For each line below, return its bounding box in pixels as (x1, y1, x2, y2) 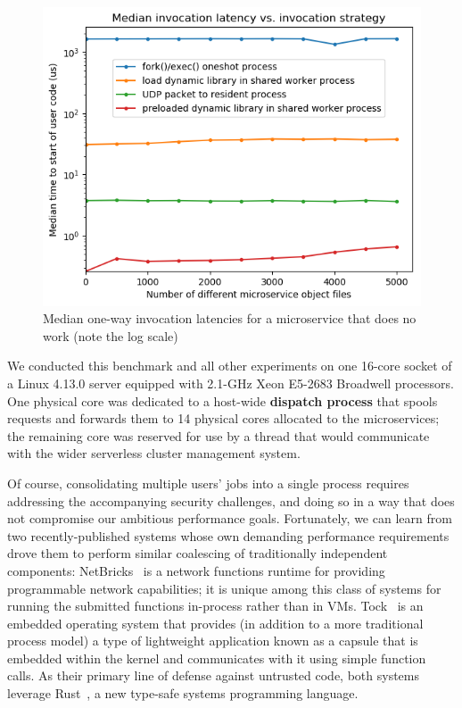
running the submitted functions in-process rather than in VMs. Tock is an (7, 596, 424, 615)
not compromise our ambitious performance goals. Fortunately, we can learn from (7, 509, 452, 528)
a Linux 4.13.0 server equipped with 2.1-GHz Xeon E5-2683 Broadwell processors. (7, 373, 454, 392)
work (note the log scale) (43, 326, 178, 345)
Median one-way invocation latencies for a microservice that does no (43, 309, 417, 328)
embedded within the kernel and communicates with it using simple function (7, 648, 426, 667)
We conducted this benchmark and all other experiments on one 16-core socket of (7, 356, 452, 375)
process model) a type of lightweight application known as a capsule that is (7, 631, 418, 650)
